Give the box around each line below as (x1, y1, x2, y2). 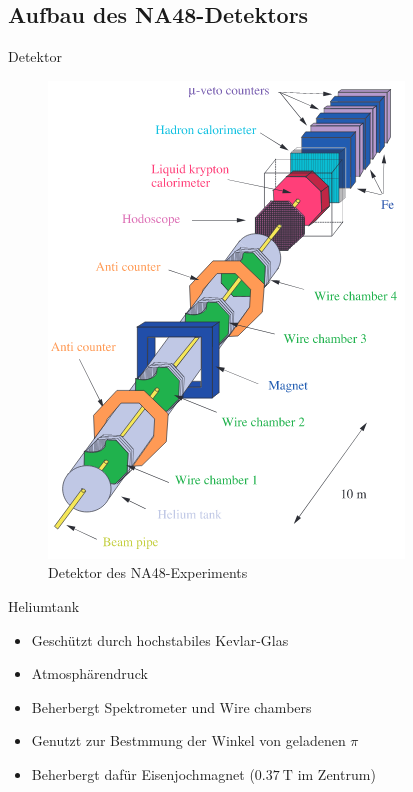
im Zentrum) (297, 763, 376, 784)
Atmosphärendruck (31, 663, 148, 684)
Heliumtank (8, 595, 80, 616)
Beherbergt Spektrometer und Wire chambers (31, 696, 312, 717)
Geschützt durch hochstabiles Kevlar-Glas (31, 629, 289, 650)
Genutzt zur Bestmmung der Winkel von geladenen (31, 730, 346, 751)
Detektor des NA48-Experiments (48, 562, 248, 583)
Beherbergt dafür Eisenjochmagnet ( (31, 763, 255, 784)
